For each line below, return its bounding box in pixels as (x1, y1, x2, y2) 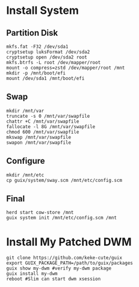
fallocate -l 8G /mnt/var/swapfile (6, 123, 96, 130)
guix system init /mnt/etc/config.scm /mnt (6, 215, 117, 221)
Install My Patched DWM (6, 235, 132, 248)
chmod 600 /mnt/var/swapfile (6, 129, 79, 135)
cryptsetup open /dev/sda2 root (6, 54, 87, 60)
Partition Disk (6, 28, 58, 38)
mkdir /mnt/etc (6, 172, 45, 178)
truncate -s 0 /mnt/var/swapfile (6, 113, 90, 119)
